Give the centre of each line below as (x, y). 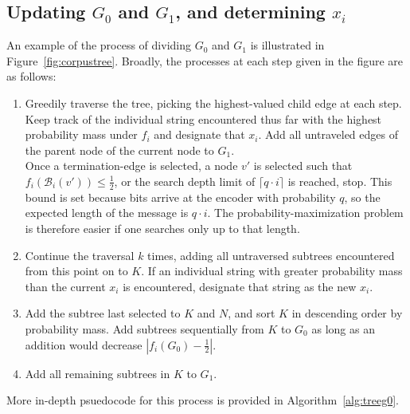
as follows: (31, 76)
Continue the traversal (80, 255)
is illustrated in (287, 45)
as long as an (343, 328)
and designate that (199, 134)
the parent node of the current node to (119, 150)
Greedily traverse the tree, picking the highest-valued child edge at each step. (213, 103)
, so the (362, 197)
